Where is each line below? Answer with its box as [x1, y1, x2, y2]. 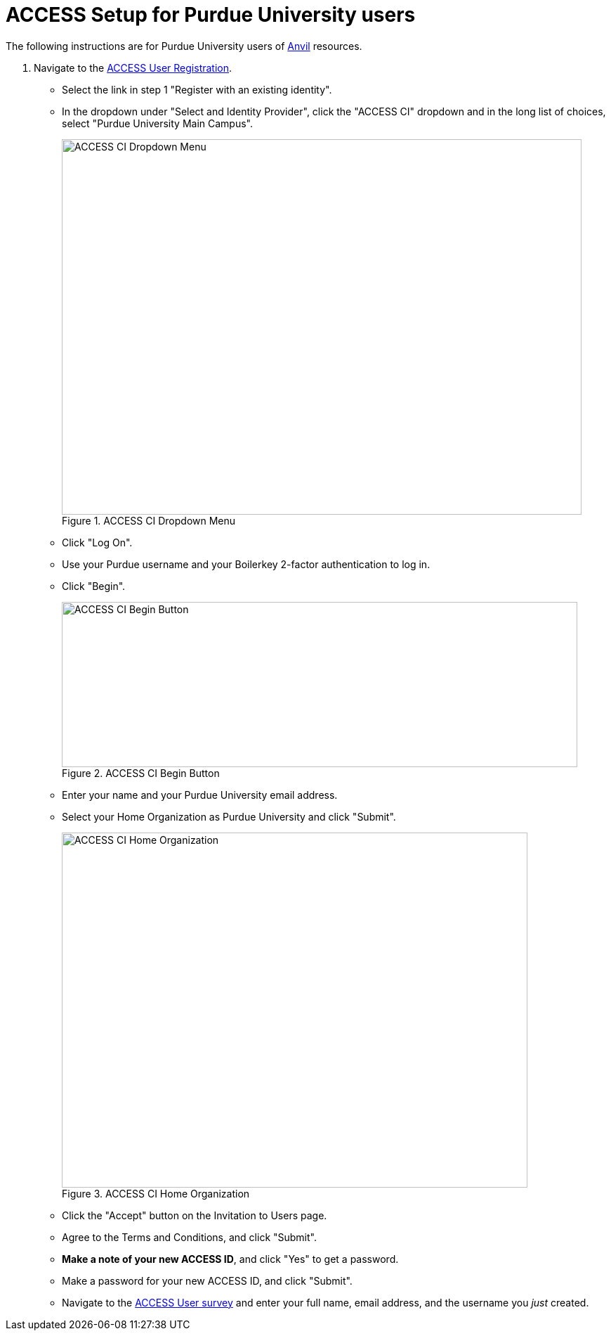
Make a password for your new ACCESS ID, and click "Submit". [62, 1274, 353, 1287]
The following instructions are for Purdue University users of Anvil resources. [6, 39, 362, 52]
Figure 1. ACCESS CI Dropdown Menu [62, 514, 236, 527]
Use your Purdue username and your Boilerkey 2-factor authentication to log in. [62, 558, 431, 570]
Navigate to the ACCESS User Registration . [34, 61, 232, 74]
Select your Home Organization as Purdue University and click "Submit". [62, 810, 396, 823]
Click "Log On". [62, 536, 133, 548]
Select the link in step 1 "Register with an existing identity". [62, 83, 332, 96]
